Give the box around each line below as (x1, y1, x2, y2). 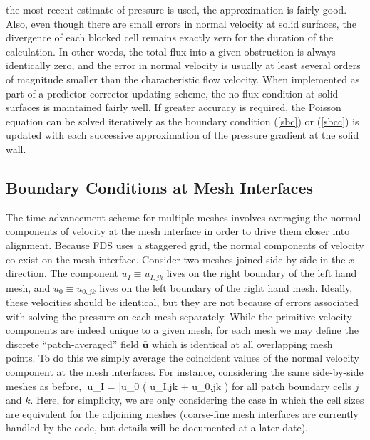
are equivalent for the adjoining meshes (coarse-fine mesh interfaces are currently (6, 406, 359, 421)
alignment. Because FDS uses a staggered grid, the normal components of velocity (6, 237, 364, 252)
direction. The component (6, 266, 118, 281)
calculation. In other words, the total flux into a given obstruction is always (6, 43, 336, 58)
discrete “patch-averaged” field (6, 336, 139, 351)
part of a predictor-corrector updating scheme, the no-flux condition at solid (6, 85, 339, 100)
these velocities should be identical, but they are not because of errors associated (6, 295, 359, 310)
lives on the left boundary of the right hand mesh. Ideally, (99, 280, 353, 295)
